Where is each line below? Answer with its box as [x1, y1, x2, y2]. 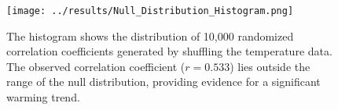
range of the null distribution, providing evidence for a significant [6, 73, 321, 90]
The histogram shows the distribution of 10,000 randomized [6, 27, 294, 44]
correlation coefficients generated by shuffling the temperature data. [6, 43, 332, 59]
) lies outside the [230, 58, 310, 74]
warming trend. [6, 89, 80, 105]
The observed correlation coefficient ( [6, 58, 186, 74]
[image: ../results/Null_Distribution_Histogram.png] [6, 5, 294, 16]
